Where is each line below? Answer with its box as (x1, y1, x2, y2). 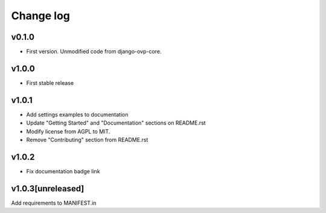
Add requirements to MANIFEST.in (11, 199, 97, 206)
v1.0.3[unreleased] (11, 184, 85, 194)
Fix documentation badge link (26, 167, 100, 174)
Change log (11, 9, 71, 22)
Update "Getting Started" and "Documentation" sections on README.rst (26, 119, 206, 126)
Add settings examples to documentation (26, 111, 129, 118)
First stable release (26, 79, 74, 87)
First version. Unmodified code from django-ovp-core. (26, 48, 162, 55)
